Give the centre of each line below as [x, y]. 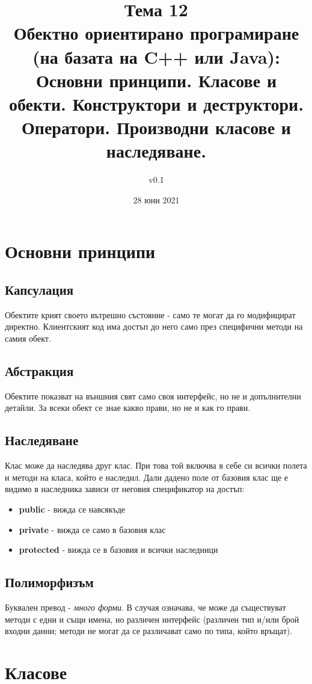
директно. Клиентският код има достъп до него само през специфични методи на [154, 326]
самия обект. [28, 338]
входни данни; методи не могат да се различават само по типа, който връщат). [149, 631]
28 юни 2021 [156, 199]
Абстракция [39, 371]
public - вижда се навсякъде [72, 509]
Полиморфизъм [49, 582]
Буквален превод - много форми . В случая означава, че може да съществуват [145, 607]
